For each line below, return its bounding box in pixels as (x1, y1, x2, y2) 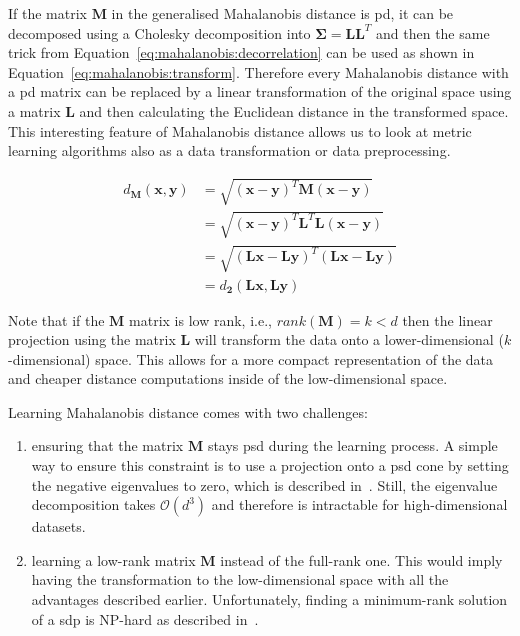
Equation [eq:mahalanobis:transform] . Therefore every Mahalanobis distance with (8, 61, 509, 82)
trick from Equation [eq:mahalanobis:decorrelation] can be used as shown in (8, 42, 475, 63)
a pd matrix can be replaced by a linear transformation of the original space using (8, 81, 512, 102)
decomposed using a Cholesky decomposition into (8, 22, 311, 43)
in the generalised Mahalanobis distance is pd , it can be (111, 3, 454, 23)
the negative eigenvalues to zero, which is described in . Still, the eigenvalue (31, 474, 498, 495)
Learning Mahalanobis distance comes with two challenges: (8, 401, 368, 422)
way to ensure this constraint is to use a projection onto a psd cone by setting (31, 455, 509, 476)
